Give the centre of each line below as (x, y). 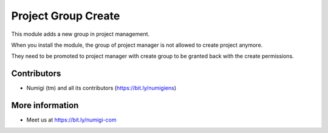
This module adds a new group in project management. (80, 34)
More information (45, 105)
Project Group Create (66, 16)
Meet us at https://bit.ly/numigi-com (71, 120)
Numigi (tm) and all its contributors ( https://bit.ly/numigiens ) (101, 88)
